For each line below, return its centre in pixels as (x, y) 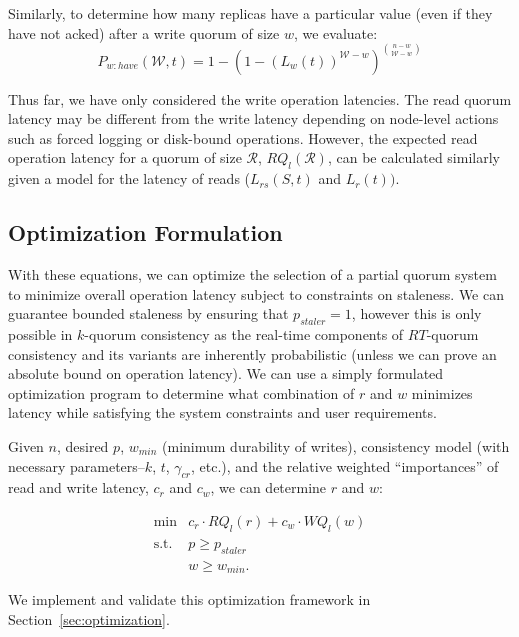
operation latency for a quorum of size (125, 157)
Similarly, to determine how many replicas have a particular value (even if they (250, 13)
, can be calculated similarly (413, 157)
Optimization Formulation (145, 232)
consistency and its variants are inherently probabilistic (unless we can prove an (252, 353)
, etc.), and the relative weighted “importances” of (345, 465)
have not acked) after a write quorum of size (144, 32)
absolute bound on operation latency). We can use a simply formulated (226, 373)
